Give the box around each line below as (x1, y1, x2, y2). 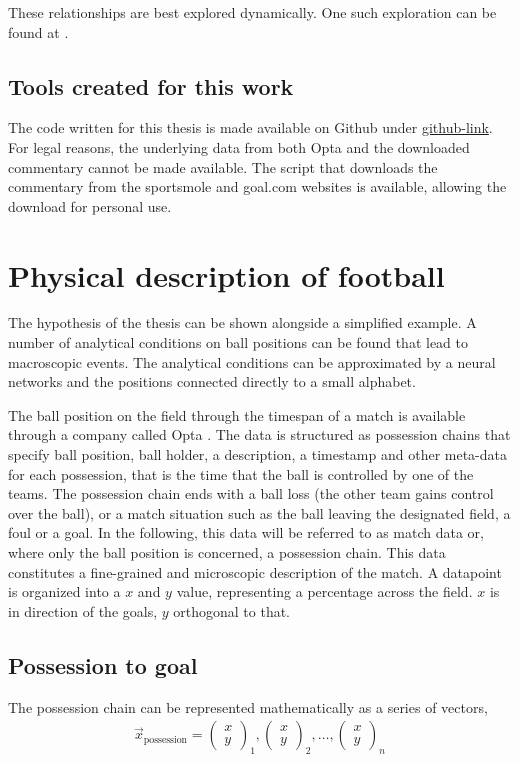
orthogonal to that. (173, 600, 291, 621)
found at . (8, 21, 69, 42)
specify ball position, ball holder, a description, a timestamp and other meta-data (8, 444, 508, 465)
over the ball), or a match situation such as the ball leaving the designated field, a (8, 502, 511, 523)
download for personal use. (8, 195, 172, 216)
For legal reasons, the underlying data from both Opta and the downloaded (8, 136, 470, 157)
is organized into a (8, 581, 121, 602)
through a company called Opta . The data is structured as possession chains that (8, 424, 511, 445)
